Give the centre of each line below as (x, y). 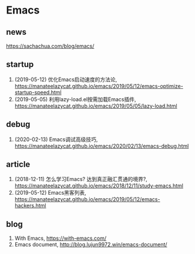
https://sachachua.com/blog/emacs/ (50, 46)
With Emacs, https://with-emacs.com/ (60, 238)
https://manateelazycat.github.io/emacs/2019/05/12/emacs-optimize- (99, 86)
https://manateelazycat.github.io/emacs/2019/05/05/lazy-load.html (96, 106)
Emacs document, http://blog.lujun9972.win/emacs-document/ (91, 245)
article (18, 164)
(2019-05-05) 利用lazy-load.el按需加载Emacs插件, (75, 99)
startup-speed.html (38, 92)
